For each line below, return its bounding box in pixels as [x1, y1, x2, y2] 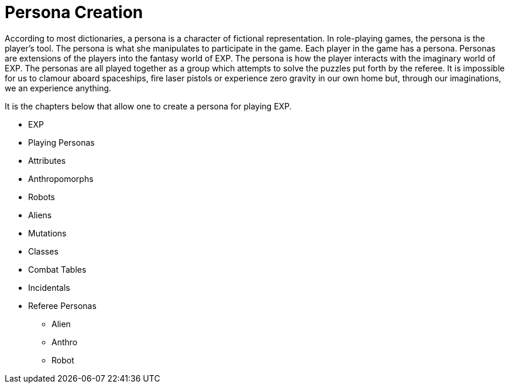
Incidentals [28, 282, 70, 293]
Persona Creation [5, 2, 143, 22]
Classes [28, 246, 59, 256]
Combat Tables [28, 264, 87, 274]
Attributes [28, 155, 66, 166]
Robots [28, 191, 55, 202]
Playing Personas [28, 137, 95, 147]
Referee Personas [28, 300, 97, 311]
